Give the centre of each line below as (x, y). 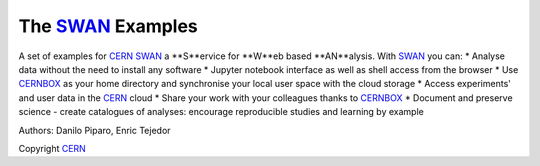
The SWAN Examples (108, 26)
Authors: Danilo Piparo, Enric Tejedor (94, 130)
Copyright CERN (52, 148)
